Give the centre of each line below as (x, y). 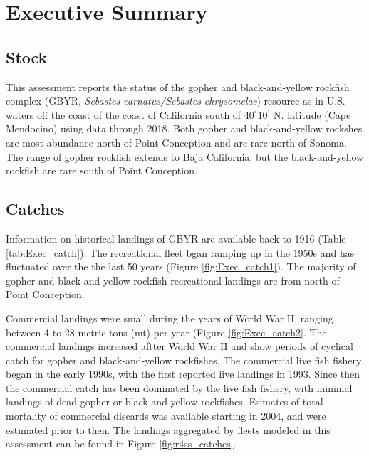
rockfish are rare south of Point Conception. (102, 170)
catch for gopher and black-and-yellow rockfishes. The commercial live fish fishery (184, 360)
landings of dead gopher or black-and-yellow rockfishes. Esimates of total (165, 402)
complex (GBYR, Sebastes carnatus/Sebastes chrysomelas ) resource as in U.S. (176, 101)
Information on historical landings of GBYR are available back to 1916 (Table (176, 238)
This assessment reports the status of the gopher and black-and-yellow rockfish (178, 86)
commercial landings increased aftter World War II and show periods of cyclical (180, 346)
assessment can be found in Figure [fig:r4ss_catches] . (121, 444)
